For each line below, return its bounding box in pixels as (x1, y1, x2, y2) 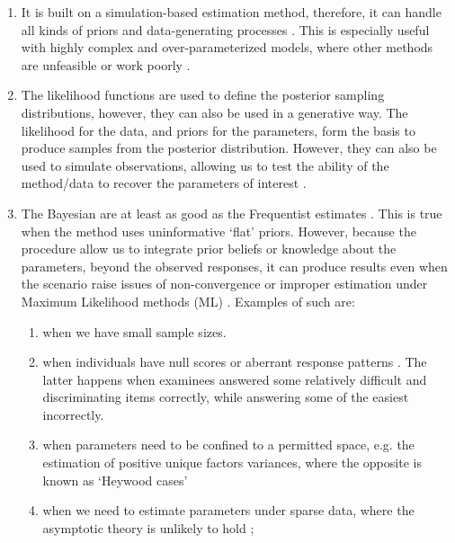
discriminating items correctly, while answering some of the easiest (42, 387, 409, 406)
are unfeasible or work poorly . (21, 55, 191, 74)
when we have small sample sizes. (42, 322, 227, 341)
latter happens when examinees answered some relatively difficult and (42, 369, 427, 388)
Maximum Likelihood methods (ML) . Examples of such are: (21, 291, 355, 310)
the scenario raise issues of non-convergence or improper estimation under (21, 274, 428, 293)
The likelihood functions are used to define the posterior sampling (21, 85, 385, 104)
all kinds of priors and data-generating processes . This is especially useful (21, 20, 430, 39)
